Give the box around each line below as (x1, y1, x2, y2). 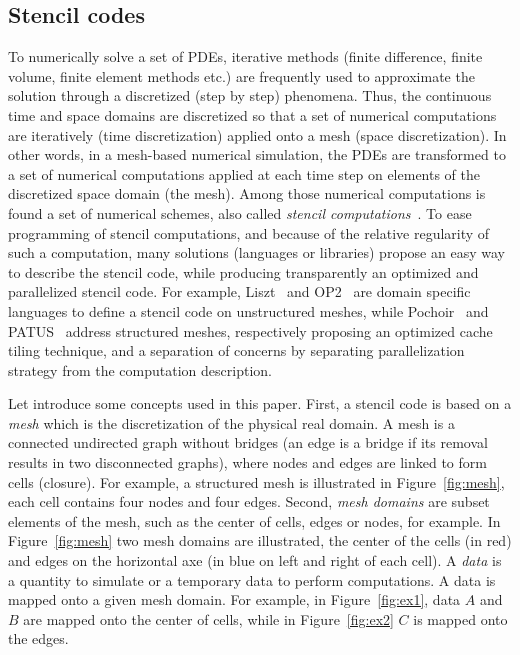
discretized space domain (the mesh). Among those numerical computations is (8, 183, 486, 204)
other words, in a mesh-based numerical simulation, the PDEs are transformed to (8, 144, 506, 165)
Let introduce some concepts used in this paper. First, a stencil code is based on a (8, 393, 512, 414)
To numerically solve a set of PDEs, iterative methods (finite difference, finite (8, 46, 483, 67)
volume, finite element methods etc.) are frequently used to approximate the (8, 65, 475, 86)
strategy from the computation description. (8, 359, 272, 380)
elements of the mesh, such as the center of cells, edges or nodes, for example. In (8, 510, 501, 531)
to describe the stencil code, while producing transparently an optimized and (8, 261, 479, 282)
